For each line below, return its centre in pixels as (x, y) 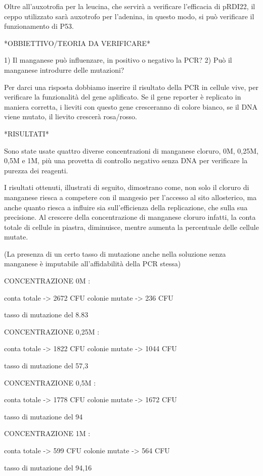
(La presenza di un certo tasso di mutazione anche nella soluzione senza (115, 253)
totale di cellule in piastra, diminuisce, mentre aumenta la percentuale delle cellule (131, 227)
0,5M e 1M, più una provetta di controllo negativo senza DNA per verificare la (126, 160)
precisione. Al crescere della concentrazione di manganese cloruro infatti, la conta (130, 217)
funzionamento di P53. (39, 26)
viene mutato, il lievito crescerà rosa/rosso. (71, 116)
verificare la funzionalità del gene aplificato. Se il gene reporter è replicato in (123, 97)
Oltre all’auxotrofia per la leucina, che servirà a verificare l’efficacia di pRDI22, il (130, 6)
